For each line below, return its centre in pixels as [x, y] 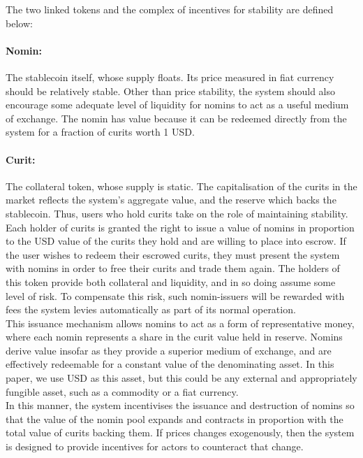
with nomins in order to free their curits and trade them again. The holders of [173, 268]
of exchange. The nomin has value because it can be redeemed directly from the [176, 118]
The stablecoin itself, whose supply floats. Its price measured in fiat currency [170, 77]
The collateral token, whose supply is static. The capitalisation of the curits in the [181, 186]
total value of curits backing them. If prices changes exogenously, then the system [180, 432]
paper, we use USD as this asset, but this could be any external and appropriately [181, 378]
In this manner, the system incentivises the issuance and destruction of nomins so [180, 405]
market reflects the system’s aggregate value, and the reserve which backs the [171, 200]
